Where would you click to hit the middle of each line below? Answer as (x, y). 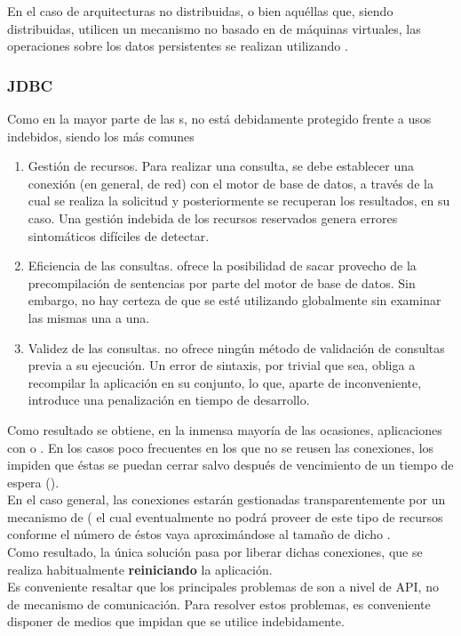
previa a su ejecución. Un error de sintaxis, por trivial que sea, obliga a (222, 365)
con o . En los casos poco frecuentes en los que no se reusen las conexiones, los (221, 447)
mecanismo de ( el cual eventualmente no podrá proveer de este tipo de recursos (225, 516)
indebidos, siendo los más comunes (101, 136)
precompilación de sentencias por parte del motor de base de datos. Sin (222, 282)
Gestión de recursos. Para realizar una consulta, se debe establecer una (221, 166)
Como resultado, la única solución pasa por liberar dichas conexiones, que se (215, 552)
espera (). (33, 482)
